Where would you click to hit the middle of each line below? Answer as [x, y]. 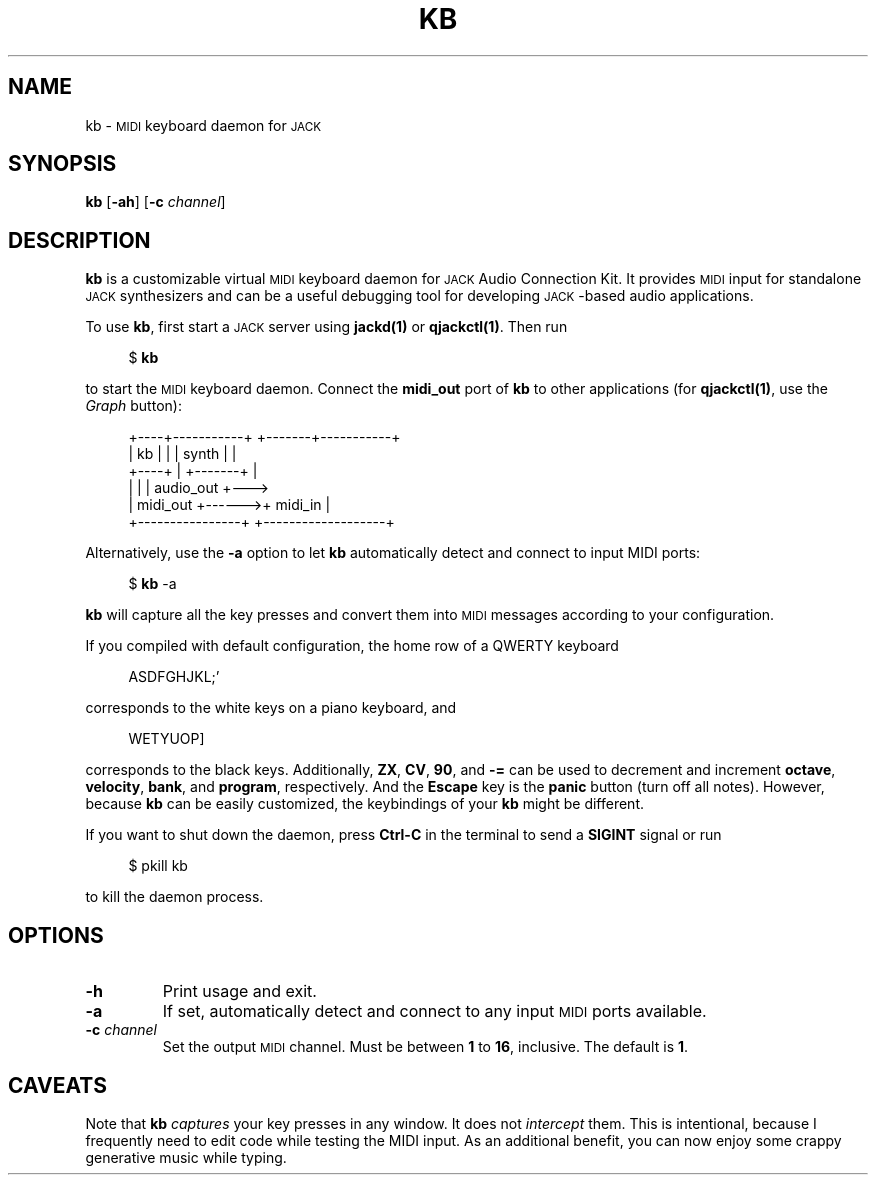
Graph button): [133, 406]
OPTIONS [56, 935]
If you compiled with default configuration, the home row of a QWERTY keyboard [352, 646]
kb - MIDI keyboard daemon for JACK [203, 125]
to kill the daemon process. [174, 897]
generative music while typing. [186, 1157]
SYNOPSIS [62, 164]
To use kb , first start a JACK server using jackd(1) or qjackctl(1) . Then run [326, 327]
